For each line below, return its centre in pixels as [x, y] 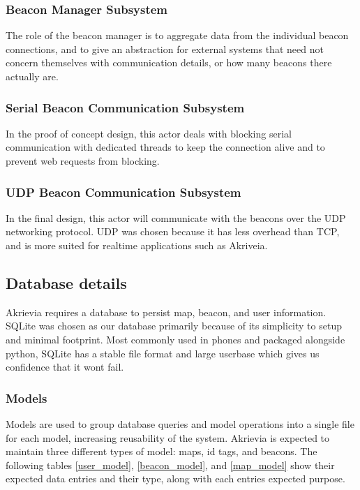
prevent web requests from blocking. [83, 161]
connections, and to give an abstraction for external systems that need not [165, 49]
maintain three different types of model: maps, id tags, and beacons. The [162, 451]
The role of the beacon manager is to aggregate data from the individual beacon [177, 35]
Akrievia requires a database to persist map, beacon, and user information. [166, 312]
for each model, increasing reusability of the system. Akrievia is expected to [168, 437]
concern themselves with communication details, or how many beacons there [169, 62]
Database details [66, 282]
